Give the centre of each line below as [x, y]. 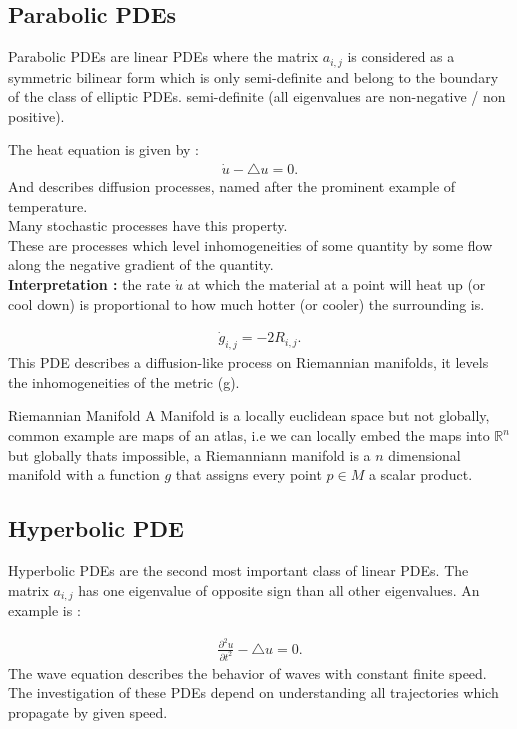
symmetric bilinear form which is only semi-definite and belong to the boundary [253, 76]
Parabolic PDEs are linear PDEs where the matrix [163, 56]
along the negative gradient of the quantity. [141, 264]
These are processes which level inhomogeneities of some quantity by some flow [250, 244]
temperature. [48, 205]
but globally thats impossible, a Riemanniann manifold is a [189, 454]
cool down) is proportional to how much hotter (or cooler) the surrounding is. [246, 303]
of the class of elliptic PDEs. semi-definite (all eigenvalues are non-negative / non [257, 96]
